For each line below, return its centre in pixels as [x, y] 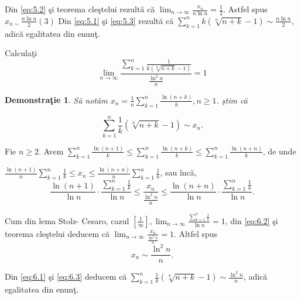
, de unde [279, 151]
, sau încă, [178, 172]
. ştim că [232, 100]
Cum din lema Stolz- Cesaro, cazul [67, 220]
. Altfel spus [196, 233]
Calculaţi [21, 53]
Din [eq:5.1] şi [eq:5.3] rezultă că [116, 20]
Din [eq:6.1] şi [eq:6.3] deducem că [66, 276]
